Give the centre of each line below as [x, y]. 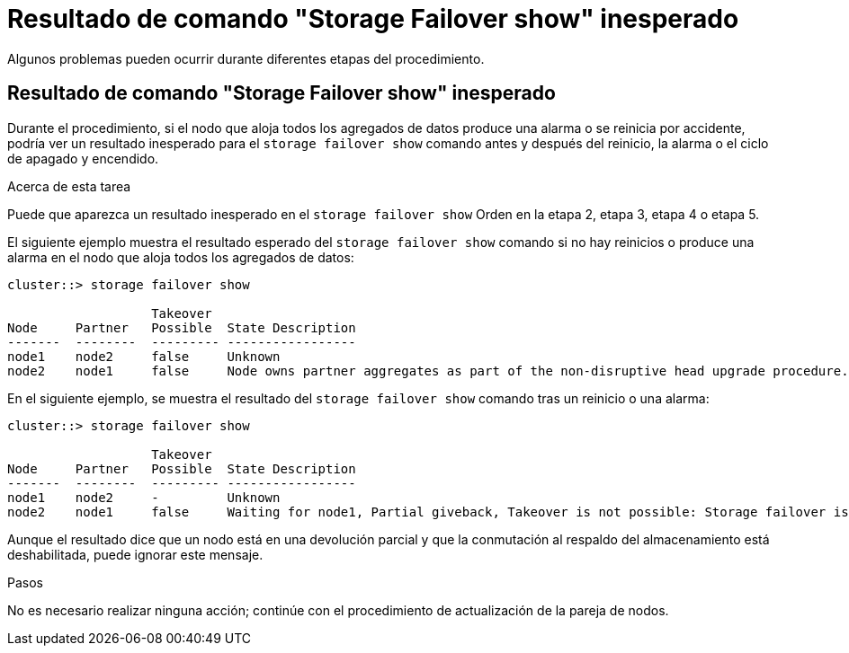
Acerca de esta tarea [69, 186]
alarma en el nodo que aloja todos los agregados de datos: [181, 257]
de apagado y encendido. [83, 158]
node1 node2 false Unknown [144, 356]
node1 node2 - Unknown [144, 497]
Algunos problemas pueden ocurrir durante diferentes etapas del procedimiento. [246, 58]
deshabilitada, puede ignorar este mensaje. [135, 554]
